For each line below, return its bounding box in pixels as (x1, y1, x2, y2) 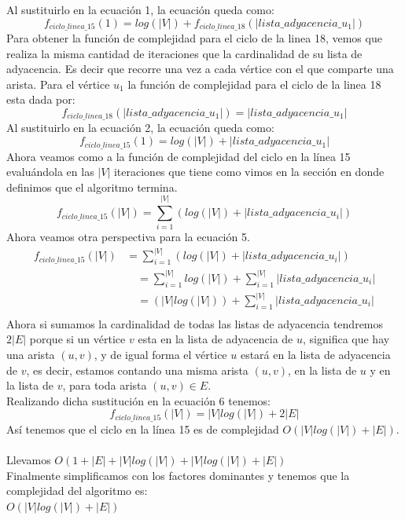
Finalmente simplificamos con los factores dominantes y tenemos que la (6, 467, 350, 483)
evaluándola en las (6, 163, 94, 180)
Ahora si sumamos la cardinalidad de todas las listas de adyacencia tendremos (6, 315, 384, 331)
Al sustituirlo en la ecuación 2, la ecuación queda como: (6, 119, 274, 136)
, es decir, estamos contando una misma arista (26, 361, 249, 378)
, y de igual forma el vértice (94, 346, 227, 363)
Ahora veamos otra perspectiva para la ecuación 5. (6, 229, 250, 245)
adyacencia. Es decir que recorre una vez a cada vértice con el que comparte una (6, 60, 394, 77)
